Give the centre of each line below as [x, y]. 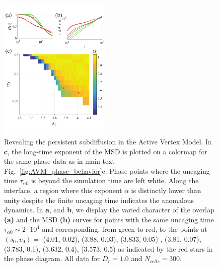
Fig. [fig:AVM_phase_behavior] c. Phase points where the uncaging [107, 170]
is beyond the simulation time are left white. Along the [115, 180]
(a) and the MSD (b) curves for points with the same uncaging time [109, 219]
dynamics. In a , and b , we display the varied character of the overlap [109, 210]
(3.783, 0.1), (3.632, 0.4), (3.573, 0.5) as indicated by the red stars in [109, 248]
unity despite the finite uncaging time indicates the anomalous [99, 200]
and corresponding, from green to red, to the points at [125, 229]
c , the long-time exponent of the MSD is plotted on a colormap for [106, 151]
